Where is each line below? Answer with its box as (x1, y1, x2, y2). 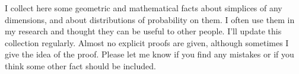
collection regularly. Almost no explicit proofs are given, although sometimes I (5, 36, 289, 49)
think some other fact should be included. (5, 59, 156, 72)
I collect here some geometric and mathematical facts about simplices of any (5, 2, 282, 14)
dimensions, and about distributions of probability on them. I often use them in (5, 13, 295, 25)
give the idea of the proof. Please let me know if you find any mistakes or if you (5, 48, 294, 60)
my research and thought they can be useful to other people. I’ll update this (5, 25, 282, 37)
